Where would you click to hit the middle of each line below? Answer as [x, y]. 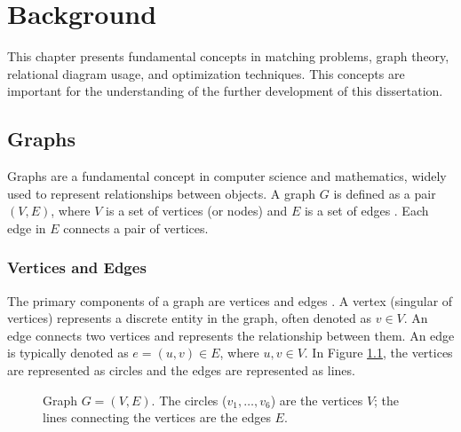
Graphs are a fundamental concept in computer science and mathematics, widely [227, 176]
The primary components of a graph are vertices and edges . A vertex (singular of [230, 300]
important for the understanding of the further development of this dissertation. [225, 91]
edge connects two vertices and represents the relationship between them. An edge [231, 335]
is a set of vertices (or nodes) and [197, 211]
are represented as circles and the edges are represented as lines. [181, 370]
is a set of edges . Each [366, 211]
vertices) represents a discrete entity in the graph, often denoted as [190, 318]
